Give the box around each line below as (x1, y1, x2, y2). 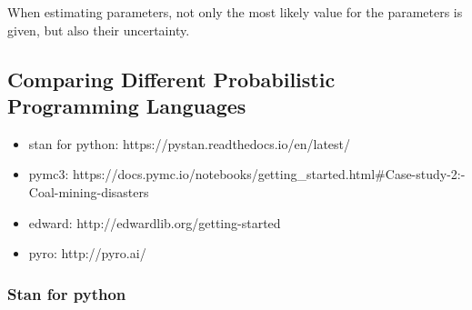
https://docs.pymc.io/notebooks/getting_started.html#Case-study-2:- (73, 165, 466, 184)
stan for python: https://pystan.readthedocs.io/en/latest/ (28, 134, 351, 153)
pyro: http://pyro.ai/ (28, 244, 146, 263)
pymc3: (28, 165, 69, 184)
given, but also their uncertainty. (7, 20, 190, 39)
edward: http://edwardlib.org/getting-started (28, 213, 281, 232)
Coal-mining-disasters (28, 182, 149, 201)
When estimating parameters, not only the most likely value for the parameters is (7, 3, 463, 21)
